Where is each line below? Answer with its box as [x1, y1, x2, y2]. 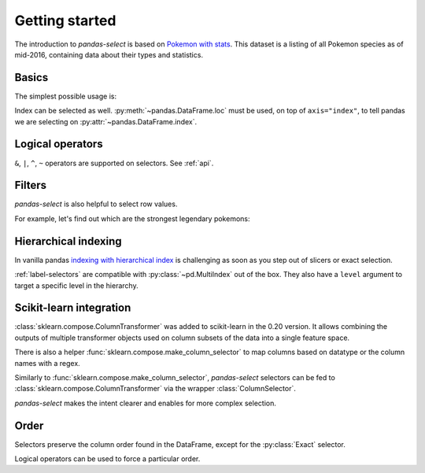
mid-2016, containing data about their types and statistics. [14, 50, 204, 59]
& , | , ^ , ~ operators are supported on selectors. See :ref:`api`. [14, 158, 214, 168]
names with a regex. [14, 358, 80, 368]
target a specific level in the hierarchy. [14, 280, 139, 290]
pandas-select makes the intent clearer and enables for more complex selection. [14, 398, 277, 408]
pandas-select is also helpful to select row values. [14, 199, 178, 209]
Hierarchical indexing [14, 235, 122, 248]
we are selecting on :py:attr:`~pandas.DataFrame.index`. [14, 116, 198, 126]
